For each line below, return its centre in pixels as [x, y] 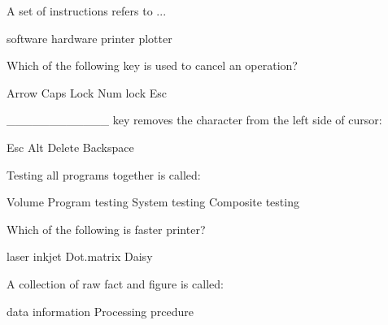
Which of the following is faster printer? [106, 229]
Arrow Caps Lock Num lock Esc [87, 92]
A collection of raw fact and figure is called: [115, 283]
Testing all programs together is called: [104, 174]
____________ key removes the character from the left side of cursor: [194, 120]
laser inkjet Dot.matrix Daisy [80, 256]
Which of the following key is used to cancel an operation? [152, 65]
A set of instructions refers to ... [87, 11]
